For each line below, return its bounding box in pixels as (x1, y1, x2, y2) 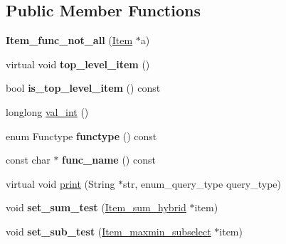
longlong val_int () (6, 104, 89, 119)
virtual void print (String (6, 176, 115, 191)
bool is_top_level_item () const (6, 80, 161, 95)
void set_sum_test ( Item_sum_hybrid (6, 200, 186, 215)
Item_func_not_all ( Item (6, 33, 133, 48)
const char (6, 152, 51, 167)
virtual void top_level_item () (6, 56, 150, 71)
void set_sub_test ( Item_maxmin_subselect (6, 223, 211, 238)
